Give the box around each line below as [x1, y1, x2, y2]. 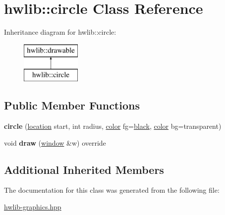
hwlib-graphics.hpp [4, 202, 61, 212]
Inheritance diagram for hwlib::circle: [4, 27, 116, 37]
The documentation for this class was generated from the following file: [4, 185, 220, 195]
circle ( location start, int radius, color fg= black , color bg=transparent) [4, 121, 222, 131]
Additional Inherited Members [4, 161, 164, 177]
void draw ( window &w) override [4, 137, 106, 148]
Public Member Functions [4, 98, 140, 113]
